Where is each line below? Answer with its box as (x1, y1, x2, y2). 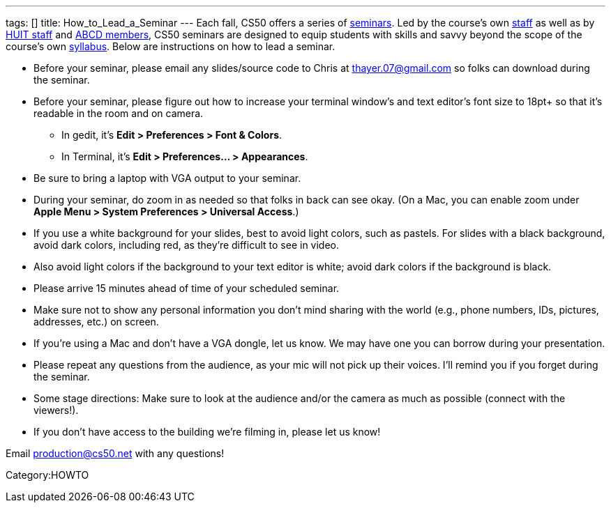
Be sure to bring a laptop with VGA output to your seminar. (33, 172, 301, 184)
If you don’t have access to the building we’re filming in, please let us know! (33, 426, 381, 438)
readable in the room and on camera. (33, 107, 204, 119)
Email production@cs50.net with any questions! (6, 447, 225, 459)
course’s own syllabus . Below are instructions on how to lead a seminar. (6, 40, 335, 52)
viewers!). (33, 404, 79, 416)
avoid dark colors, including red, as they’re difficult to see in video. (33, 239, 340, 251)
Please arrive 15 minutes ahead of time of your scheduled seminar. (33, 282, 340, 294)
